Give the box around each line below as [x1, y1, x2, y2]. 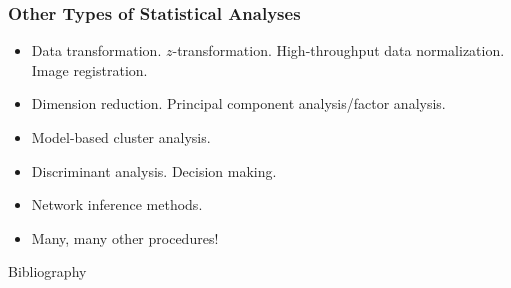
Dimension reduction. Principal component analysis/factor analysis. [31, 93, 446, 114]
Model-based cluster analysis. [31, 127, 211, 147]
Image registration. [31, 59, 148, 80]
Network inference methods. [31, 194, 203, 215]
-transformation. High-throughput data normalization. [172, 40, 505, 61]
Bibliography [8, 261, 87, 282]
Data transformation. [31, 40, 162, 61]
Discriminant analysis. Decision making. [31, 160, 277, 181]
